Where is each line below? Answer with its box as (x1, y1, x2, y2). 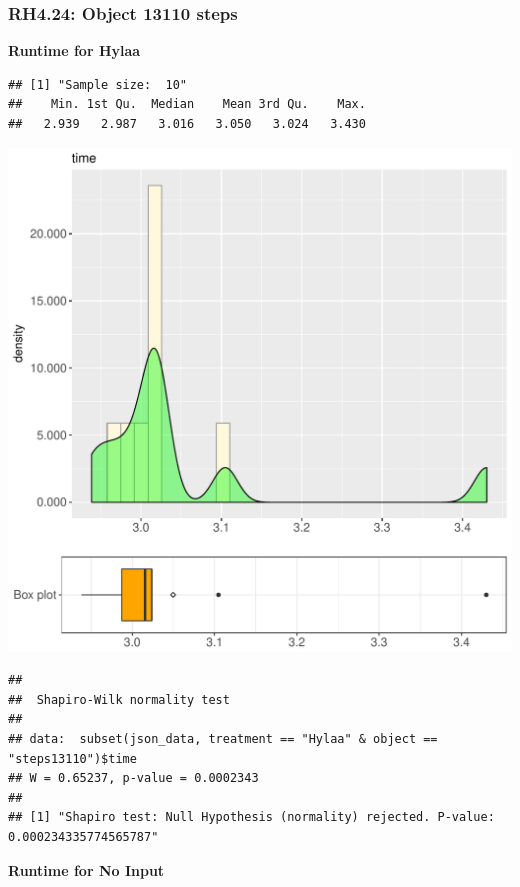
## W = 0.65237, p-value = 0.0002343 (8, 771, 259, 786)
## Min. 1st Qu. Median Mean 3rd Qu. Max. (8, 97, 366, 112)
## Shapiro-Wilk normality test (8, 692, 230, 707)
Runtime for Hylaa (8, 40, 141, 61)
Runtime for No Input (8, 859, 165, 880)
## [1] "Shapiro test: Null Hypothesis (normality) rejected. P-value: (8, 810, 495, 825)
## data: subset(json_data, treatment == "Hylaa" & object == (8, 731, 438, 746)
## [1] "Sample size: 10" (8, 77, 187, 92)
